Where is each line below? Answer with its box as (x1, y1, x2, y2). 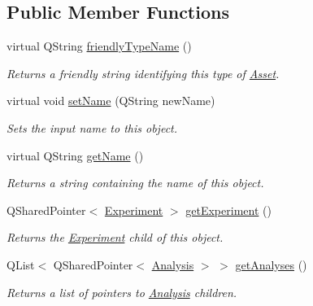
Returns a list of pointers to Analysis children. (7, 283, 237, 300)
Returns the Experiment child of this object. (7, 229, 224, 246)
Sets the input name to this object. (7, 119, 178, 136)
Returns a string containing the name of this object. (7, 174, 264, 191)
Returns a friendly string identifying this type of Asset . (7, 64, 280, 81)
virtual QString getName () (7, 146, 144, 164)
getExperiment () (185, 201, 272, 218)
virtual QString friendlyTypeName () (7, 37, 192, 55)
